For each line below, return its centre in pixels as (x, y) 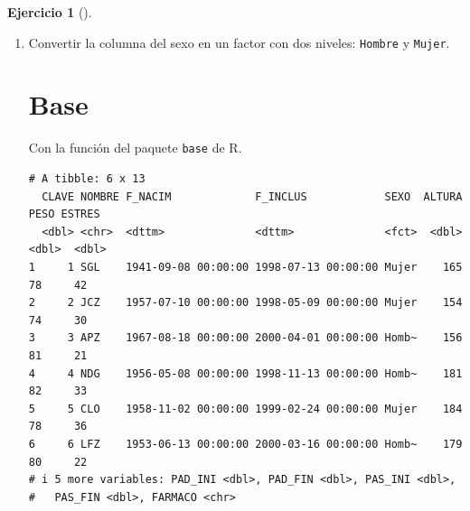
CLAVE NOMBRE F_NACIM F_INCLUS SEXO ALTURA (252, 196)
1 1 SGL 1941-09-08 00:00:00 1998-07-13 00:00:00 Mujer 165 (245, 267)
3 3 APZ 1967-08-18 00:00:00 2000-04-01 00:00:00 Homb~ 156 (245, 338)
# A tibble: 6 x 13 (87, 179)
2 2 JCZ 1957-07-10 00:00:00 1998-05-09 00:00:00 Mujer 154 (245, 303)
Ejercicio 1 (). (50, 12)
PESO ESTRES (64, 214)
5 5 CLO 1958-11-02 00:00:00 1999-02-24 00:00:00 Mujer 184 (245, 409)
